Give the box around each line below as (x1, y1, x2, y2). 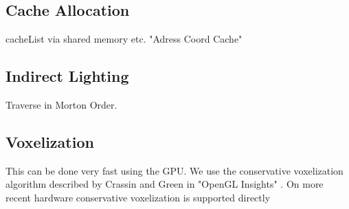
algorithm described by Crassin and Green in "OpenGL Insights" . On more (5, 177, 324, 191)
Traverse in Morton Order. (5, 98, 117, 111)
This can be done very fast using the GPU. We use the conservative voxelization (5, 163, 344, 177)
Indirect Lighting (5, 65, 129, 87)
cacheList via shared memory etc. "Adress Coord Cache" (5, 32, 243, 46)
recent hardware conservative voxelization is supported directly (5, 190, 271, 204)
